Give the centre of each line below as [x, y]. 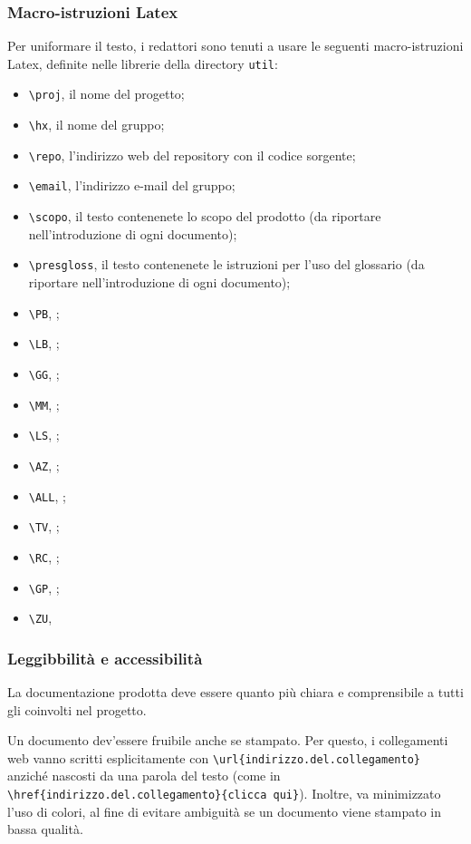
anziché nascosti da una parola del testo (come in [144, 776]
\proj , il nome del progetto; [106, 94]
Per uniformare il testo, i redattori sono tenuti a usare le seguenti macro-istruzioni [235, 46]
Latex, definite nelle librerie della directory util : [143, 63]
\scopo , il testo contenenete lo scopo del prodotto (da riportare [205, 216]
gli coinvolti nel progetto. [77, 709]
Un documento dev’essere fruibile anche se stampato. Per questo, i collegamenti [228, 740]
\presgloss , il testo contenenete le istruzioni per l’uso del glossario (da [226, 264]
